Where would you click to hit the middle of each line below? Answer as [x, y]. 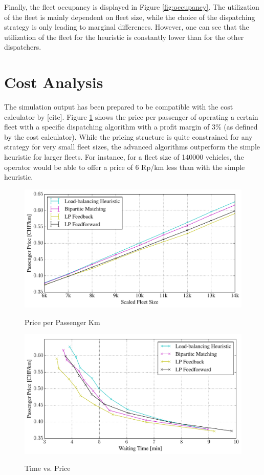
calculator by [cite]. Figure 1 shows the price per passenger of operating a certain [131, 116]
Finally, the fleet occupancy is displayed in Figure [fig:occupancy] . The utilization [132, 7]
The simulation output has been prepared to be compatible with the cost [119, 107]
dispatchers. [23, 47]
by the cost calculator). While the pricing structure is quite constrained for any [128, 136]
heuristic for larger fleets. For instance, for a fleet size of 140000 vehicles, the [124, 157]
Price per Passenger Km [62, 322]
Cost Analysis [54, 82]
